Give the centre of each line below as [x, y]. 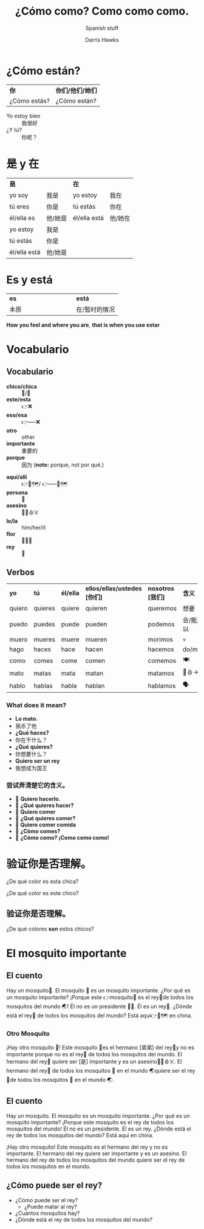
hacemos [161, 649]
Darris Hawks [102, 40]
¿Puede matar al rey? [50, 1206]
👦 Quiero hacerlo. [38, 798]
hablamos [162, 685]
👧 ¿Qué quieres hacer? [44, 805]
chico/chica [22, 386]
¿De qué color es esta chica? [42, 881]
